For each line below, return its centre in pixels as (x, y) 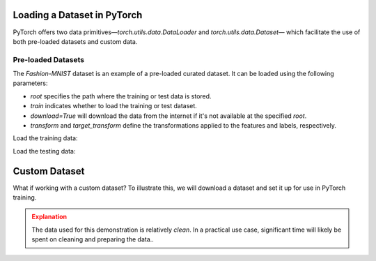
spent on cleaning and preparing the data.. (93, 239)
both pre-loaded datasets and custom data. (75, 41)
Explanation (49, 217)
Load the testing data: (44, 151)
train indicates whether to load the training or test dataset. (114, 106)
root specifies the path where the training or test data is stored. (121, 96)
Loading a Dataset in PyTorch (78, 15)
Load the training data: (45, 138)
